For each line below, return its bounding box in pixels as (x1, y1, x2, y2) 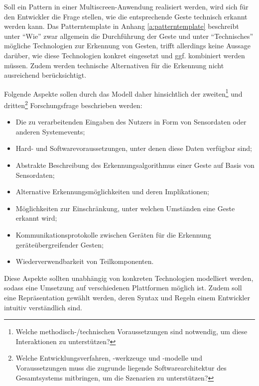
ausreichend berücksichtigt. (4, 70, 87, 80)
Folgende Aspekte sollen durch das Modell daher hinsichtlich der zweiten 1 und (4, 87, 243, 99)
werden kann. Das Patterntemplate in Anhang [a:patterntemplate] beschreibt (4, 21, 239, 31)
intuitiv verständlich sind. (4, 302, 82, 312)
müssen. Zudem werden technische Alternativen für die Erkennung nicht (4, 60, 224, 70)
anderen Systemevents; (15, 126, 85, 136)
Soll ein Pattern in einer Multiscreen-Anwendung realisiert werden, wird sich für (4, 1, 249, 11)
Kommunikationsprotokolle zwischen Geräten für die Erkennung (15, 230, 211, 240)
